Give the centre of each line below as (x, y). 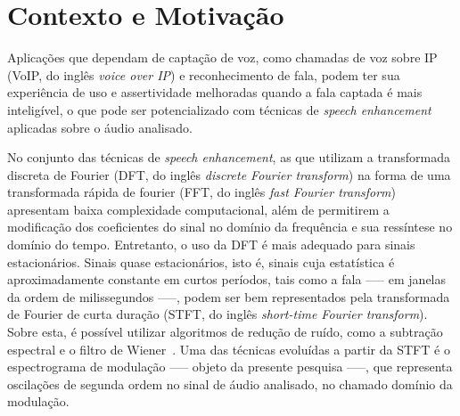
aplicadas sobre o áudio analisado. (100, 127)
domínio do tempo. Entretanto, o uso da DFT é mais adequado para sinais (211, 245)
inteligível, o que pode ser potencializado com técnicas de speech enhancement (219, 109)
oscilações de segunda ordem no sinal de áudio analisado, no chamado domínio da (230, 383)
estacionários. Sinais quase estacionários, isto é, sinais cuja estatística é (201, 261)
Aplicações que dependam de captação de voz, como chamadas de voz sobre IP (222, 57)
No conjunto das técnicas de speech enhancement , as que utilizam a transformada (229, 157)
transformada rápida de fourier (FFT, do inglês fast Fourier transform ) (201, 192)
